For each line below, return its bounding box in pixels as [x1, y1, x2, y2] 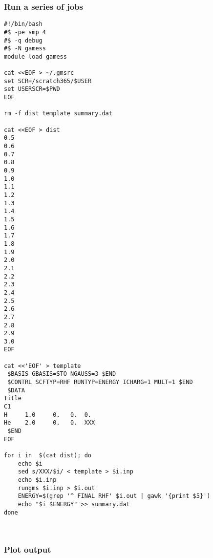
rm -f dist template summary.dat [4, 110, 112, 117]
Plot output [4, 543, 51, 556]
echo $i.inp [18, 476, 57, 483]
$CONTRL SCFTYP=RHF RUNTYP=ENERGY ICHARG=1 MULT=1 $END [7, 379, 193, 386]
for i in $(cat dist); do [4, 452, 91, 459]
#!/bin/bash [4, 21, 43, 28]
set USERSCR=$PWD [4, 86, 60, 93]
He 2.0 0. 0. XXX [4, 419, 95, 427]
